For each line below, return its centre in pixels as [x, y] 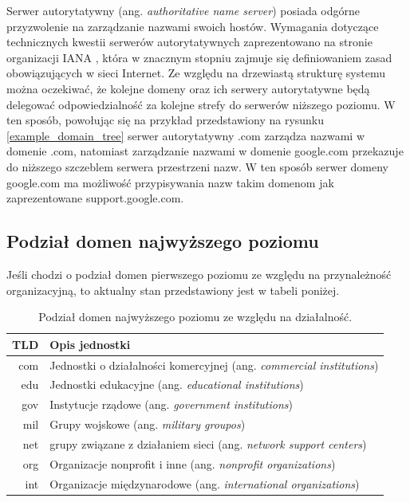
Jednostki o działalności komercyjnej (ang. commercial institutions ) [214, 365]
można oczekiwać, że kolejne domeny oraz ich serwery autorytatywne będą [188, 88]
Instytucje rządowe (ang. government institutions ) [171, 404]
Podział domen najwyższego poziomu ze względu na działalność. [195, 317]
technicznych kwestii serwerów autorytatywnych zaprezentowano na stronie [189, 42]
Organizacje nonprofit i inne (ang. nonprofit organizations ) [193, 463]
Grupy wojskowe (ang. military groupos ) [148, 424]
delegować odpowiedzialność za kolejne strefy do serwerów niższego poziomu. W [201, 104]
